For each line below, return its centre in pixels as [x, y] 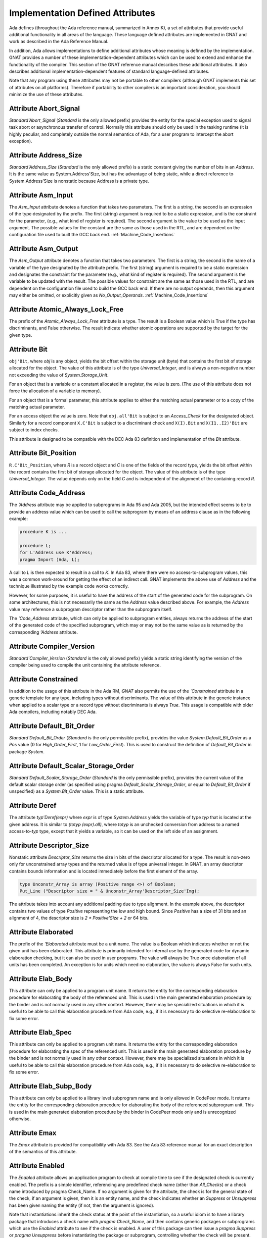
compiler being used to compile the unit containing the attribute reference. [85, 665]
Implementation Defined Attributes [82, 13]
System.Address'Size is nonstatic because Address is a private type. [79, 181]
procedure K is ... [43, 532]
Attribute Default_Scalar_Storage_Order [72, 766]
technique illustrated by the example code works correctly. [69, 586]
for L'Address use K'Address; [56, 553]
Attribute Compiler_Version [52, 646]
